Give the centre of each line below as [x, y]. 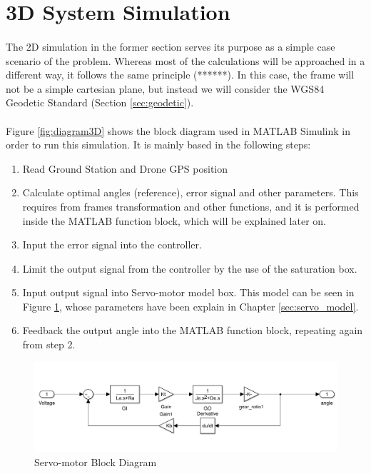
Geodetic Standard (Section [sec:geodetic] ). [100, 102]
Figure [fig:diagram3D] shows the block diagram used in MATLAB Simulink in [178, 130]
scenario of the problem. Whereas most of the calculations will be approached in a [185, 60]
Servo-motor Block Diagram [96, 462]
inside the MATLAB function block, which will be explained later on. [174, 220]
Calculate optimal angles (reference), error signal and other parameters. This [190, 192]
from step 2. [49, 344]
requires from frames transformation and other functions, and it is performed [191, 206]
